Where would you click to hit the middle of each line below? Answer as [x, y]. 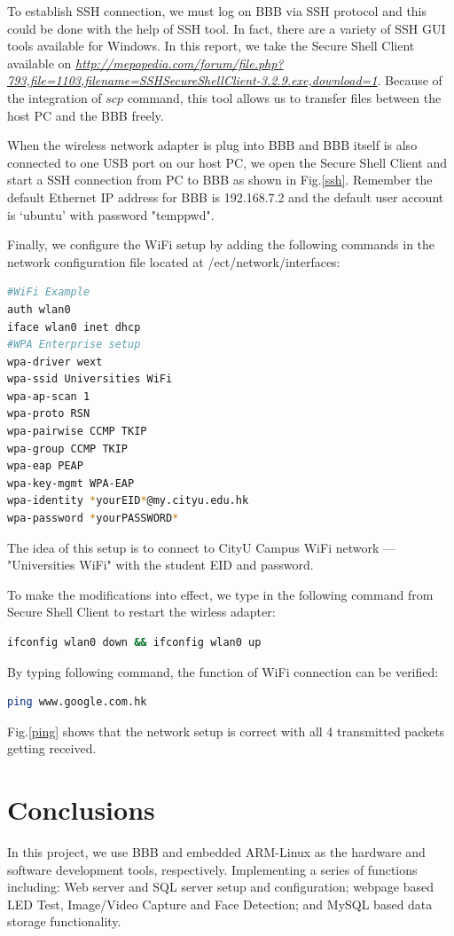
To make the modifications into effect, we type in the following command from [220, 594]
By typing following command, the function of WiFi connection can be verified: [223, 671]
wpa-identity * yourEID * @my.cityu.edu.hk [128, 501]
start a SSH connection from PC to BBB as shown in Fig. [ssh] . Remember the [220, 180]
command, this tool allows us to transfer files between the [284, 97]
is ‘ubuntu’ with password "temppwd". [111, 214]
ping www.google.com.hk [77, 702]
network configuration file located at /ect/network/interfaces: [174, 261]
